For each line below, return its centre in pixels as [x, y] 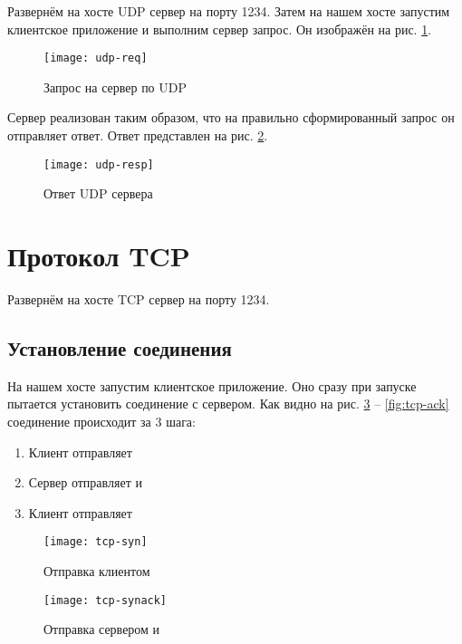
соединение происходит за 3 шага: [101, 421]
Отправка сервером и [102, 629]
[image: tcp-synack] [106, 600]
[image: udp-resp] [99, 164]
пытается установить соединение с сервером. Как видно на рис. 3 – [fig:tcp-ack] [228, 404]
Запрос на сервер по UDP [115, 87]
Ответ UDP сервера [98, 193]
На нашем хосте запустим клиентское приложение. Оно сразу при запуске [212, 385]
